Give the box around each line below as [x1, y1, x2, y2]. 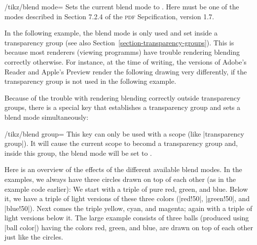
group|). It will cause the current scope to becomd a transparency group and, [4, 138, 238, 148]
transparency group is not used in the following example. [4, 76, 177, 86]
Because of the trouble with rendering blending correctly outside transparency [4, 92, 241, 103]
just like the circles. [4, 232, 63, 242]
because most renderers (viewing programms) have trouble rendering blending [4, 47, 240, 57]
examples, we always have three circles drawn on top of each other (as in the [4, 174, 236, 184]
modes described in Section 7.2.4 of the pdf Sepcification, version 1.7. [4, 11, 214, 21]
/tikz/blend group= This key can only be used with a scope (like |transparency [4, 128, 244, 139]
